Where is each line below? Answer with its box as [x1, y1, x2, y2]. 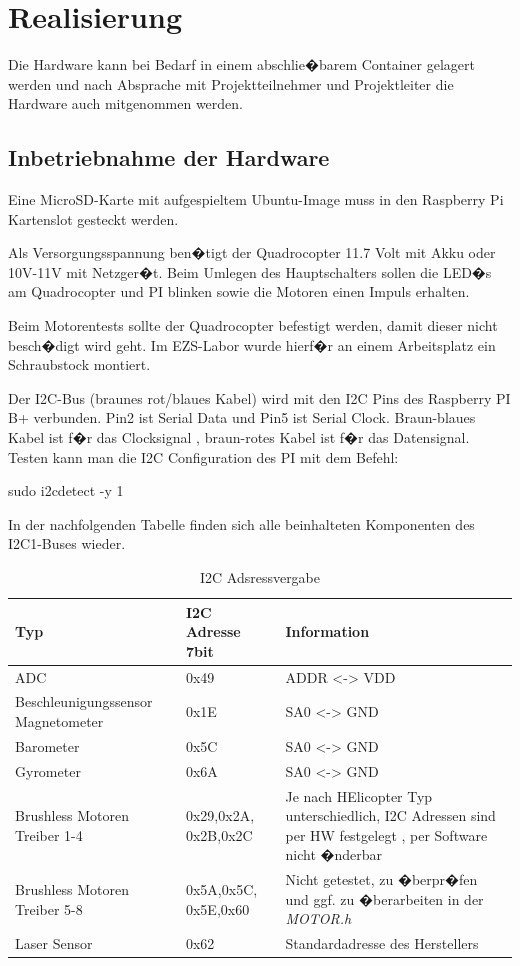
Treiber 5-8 [15, 898, 83, 919]
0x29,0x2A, [185, 805, 255, 826]
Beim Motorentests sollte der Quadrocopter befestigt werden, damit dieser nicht [8, 315, 498, 336]
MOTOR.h [285, 908, 352, 929]
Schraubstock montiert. [8, 354, 151, 375]
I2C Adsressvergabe [199, 567, 321, 588]
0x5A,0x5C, [185, 879, 258, 900]
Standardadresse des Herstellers [285, 933, 479, 954]
